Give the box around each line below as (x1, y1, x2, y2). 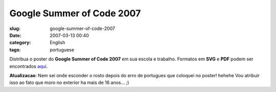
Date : (9, 32, 21, 38)
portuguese (50, 46, 74, 53)
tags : (9, 46, 21, 53)
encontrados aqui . (9, 63, 48, 69)
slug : (9, 25, 20, 32)
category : (9, 40, 31, 46)
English (50, 40, 65, 46)
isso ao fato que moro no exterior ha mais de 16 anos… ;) (9, 79, 129, 86)
